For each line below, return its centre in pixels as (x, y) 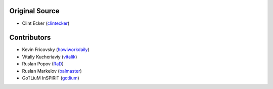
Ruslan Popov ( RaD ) (43, 64)
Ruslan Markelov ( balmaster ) (52, 71)
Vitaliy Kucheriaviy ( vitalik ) (50, 57)
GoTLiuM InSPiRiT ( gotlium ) (51, 78)
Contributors (30, 38)
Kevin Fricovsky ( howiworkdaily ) (56, 50)
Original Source (35, 11)
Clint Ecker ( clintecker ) (46, 23)
